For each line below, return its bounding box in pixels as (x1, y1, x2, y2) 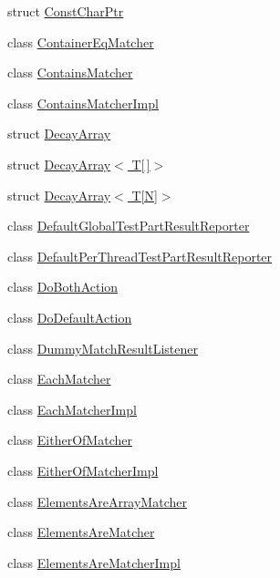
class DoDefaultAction (7, 307, 132, 326)
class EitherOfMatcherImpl (7, 460, 159, 480)
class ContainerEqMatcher (7, 32, 154, 51)
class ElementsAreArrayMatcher (7, 491, 187, 511)
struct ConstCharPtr (7, 2, 124, 20)
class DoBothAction (7, 277, 119, 296)
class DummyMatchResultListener (7, 338, 198, 357)
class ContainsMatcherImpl (7, 93, 159, 112)
